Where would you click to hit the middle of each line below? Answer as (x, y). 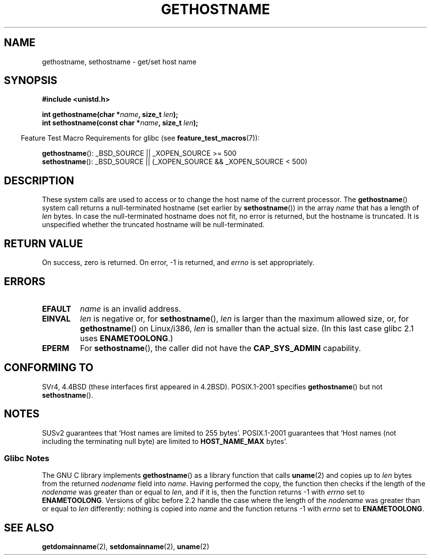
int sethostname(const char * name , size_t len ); (120, 123)
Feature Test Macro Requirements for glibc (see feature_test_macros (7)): (140, 138)
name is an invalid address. (130, 309)
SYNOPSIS (31, 81)
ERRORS (25, 281)
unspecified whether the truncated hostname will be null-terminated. (153, 225)
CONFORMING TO (49, 368)
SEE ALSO (29, 528)
